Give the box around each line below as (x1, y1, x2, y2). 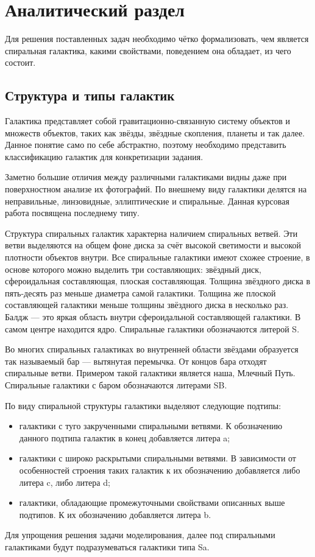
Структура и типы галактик (5, 86, 175, 105)
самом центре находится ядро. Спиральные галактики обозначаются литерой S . (5, 322, 300, 335)
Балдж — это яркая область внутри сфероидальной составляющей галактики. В (5, 310, 301, 323)
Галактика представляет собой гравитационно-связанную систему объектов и (5, 114, 291, 127)
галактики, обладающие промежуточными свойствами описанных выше (19, 496, 285, 509)
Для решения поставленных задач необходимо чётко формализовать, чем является (5, 32, 309, 45)
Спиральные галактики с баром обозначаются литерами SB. (5, 378, 227, 391)
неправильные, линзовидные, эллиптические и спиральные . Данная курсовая (5, 194, 289, 207)
